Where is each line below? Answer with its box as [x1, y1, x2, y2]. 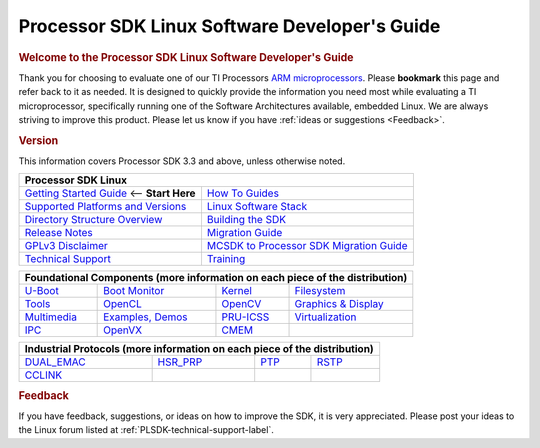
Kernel [221, 284, 252, 298]
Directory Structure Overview [24, 213, 163, 227]
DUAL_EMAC [24, 355, 87, 369]
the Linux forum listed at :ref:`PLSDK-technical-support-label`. [18, 424, 274, 436]
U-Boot [24, 284, 59, 298]
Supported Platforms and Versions [24, 200, 187, 214]
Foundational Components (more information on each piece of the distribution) [24, 271, 408, 285]
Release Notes [24, 226, 94, 240]
